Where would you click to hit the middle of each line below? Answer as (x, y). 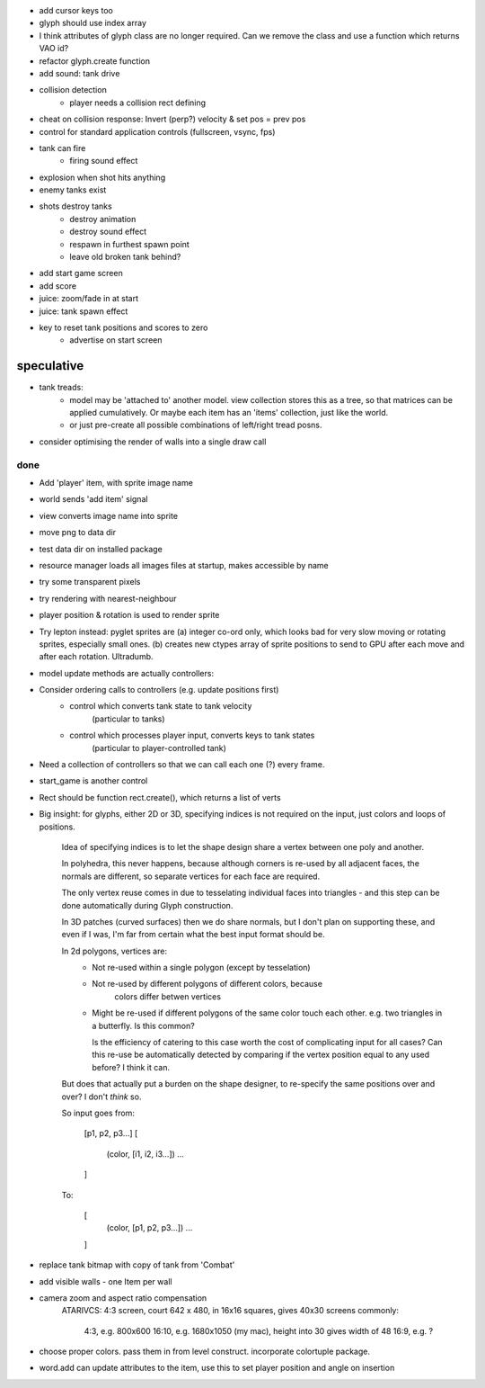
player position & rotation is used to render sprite (129, 615)
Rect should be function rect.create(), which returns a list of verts (160, 797)
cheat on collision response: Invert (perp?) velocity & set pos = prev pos (172, 119)
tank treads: (62, 388)
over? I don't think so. (101, 1097)
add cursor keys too (76, 10)
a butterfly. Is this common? (143, 1025)
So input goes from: (98, 1113)
